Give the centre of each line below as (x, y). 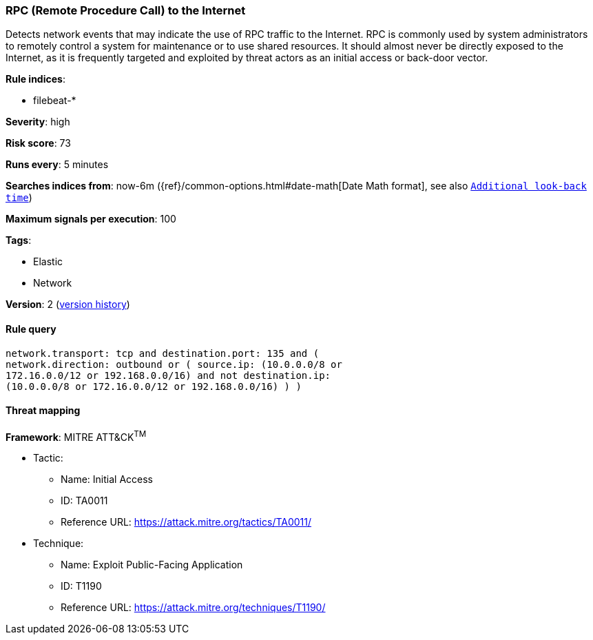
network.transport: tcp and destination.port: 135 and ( (163, 353)
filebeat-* (55, 101)
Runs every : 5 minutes (57, 165)
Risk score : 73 (38, 143)
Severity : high (38, 122)
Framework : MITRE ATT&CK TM (76, 436)
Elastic (48, 262)
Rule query (31, 329)
